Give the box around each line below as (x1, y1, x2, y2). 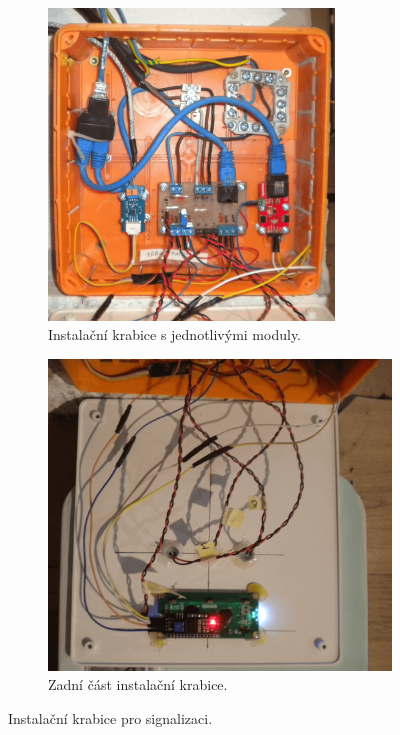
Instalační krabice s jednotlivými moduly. (48, 324, 302, 345)
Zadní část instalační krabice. (48, 674, 228, 695)
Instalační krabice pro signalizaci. (8, 708, 213, 729)
